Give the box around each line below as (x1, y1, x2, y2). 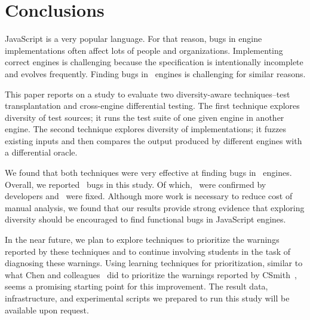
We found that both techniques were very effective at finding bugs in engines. (5, 166, 292, 179)
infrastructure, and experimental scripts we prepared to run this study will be (5, 292, 290, 304)
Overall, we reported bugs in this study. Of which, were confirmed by (5, 178, 266, 190)
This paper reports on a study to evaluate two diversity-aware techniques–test (5, 87, 290, 100)
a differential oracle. (5, 146, 78, 159)
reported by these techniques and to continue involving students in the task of (5, 245, 291, 257)
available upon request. (5, 303, 89, 316)
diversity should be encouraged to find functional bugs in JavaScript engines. (5, 213, 286, 225)
